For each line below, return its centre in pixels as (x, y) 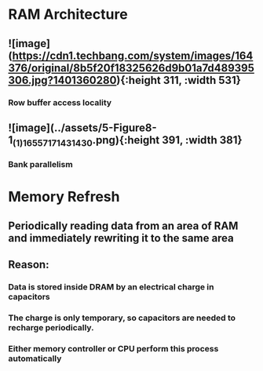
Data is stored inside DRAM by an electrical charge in (111, 286)
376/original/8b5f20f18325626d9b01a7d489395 (131, 68)
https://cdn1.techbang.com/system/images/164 (133, 55)
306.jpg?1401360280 (62, 80)
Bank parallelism (40, 164)
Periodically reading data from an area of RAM (123, 226)
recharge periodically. (51, 327)
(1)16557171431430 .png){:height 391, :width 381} (128, 141)
